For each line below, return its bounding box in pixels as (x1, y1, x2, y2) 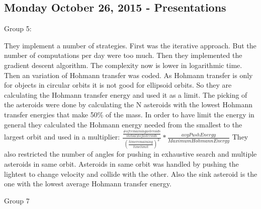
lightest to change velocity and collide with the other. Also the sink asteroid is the (4, 168, 257, 179)
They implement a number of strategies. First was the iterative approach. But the (4, 40, 256, 50)
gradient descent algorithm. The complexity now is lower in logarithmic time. (4, 59, 242, 70)
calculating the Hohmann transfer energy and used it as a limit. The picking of (4, 89, 247, 100)
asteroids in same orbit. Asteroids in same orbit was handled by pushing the (4, 159, 239, 169)
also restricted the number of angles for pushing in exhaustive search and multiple (4, 149, 257, 159)
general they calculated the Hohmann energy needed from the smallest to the (4, 119, 242, 129)
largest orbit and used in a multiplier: (4, 131, 120, 142)
